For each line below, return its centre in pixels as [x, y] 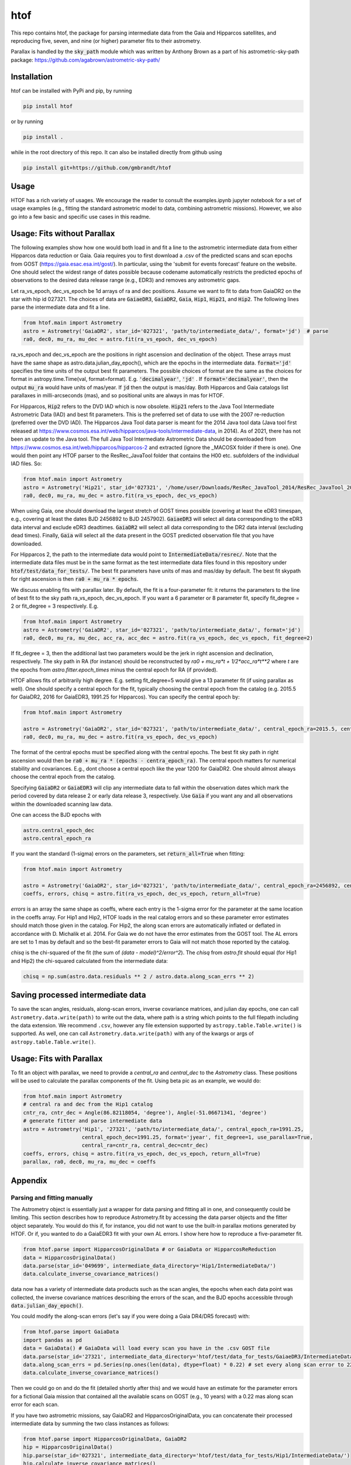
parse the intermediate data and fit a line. [61, 307]
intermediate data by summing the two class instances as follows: [90, 1423]
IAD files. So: [26, 464]
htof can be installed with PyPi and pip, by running [71, 90]
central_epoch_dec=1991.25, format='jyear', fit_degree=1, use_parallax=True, [197, 1137]
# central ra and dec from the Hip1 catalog [88, 1104]
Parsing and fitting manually [52, 1197]
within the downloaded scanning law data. [62, 804]
